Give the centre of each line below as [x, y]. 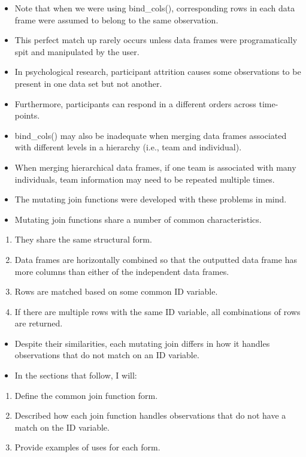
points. [27, 115]
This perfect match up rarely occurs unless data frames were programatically [156, 40]
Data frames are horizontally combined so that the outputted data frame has [156, 259]
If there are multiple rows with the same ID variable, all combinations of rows [157, 311]
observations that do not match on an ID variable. [107, 355]
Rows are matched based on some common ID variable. [116, 291]
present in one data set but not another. [88, 83]
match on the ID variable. [62, 427]
